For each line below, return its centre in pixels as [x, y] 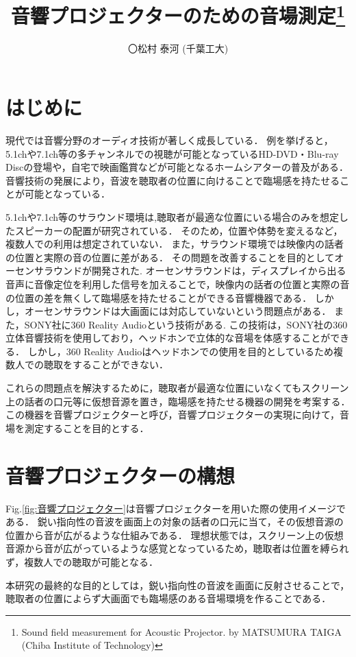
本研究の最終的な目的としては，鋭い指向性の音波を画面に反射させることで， [178, 585]
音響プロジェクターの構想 [120, 475]
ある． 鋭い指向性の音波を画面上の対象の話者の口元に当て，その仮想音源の [175, 522]
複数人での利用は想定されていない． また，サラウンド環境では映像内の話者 [175, 244]
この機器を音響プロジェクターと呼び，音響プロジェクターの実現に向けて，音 [177, 415]
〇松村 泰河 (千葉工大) [178, 48]
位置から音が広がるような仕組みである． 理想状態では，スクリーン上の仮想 [175, 535]
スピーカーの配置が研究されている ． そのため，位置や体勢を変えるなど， [179, 230]
